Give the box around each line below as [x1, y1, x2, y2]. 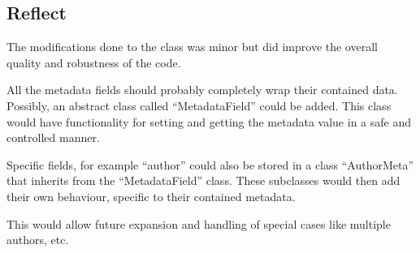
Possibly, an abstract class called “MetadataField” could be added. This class [6, 96, 392, 114]
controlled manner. [6, 129, 100, 146]
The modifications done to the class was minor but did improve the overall [6, 38, 378, 55]
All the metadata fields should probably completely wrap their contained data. [6, 81, 398, 98]
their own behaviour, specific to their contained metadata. [6, 187, 296, 204]
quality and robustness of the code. [6, 54, 181, 71]
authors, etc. [6, 231, 69, 248]
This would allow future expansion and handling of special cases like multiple [6, 215, 391, 232]
